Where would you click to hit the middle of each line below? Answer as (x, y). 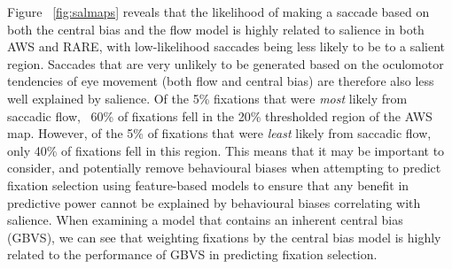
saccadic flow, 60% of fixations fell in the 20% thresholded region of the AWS (220, 115)
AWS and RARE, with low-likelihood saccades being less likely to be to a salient (226, 46)
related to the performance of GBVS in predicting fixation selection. (192, 254)
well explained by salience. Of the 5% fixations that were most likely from (207, 98)
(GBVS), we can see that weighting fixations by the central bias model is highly (224, 237)
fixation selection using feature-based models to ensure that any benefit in (208, 184)
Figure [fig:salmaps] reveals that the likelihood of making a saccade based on (218, 12)
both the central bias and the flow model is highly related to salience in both (216, 29)
